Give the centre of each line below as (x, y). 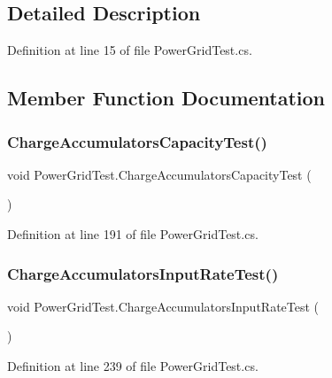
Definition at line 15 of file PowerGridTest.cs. (130, 50)
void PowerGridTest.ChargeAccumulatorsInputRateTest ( (163, 306)
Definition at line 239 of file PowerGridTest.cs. (133, 365)
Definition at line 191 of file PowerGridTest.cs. (133, 233)
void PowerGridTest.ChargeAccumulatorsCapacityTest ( (159, 174)
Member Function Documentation (166, 98)
